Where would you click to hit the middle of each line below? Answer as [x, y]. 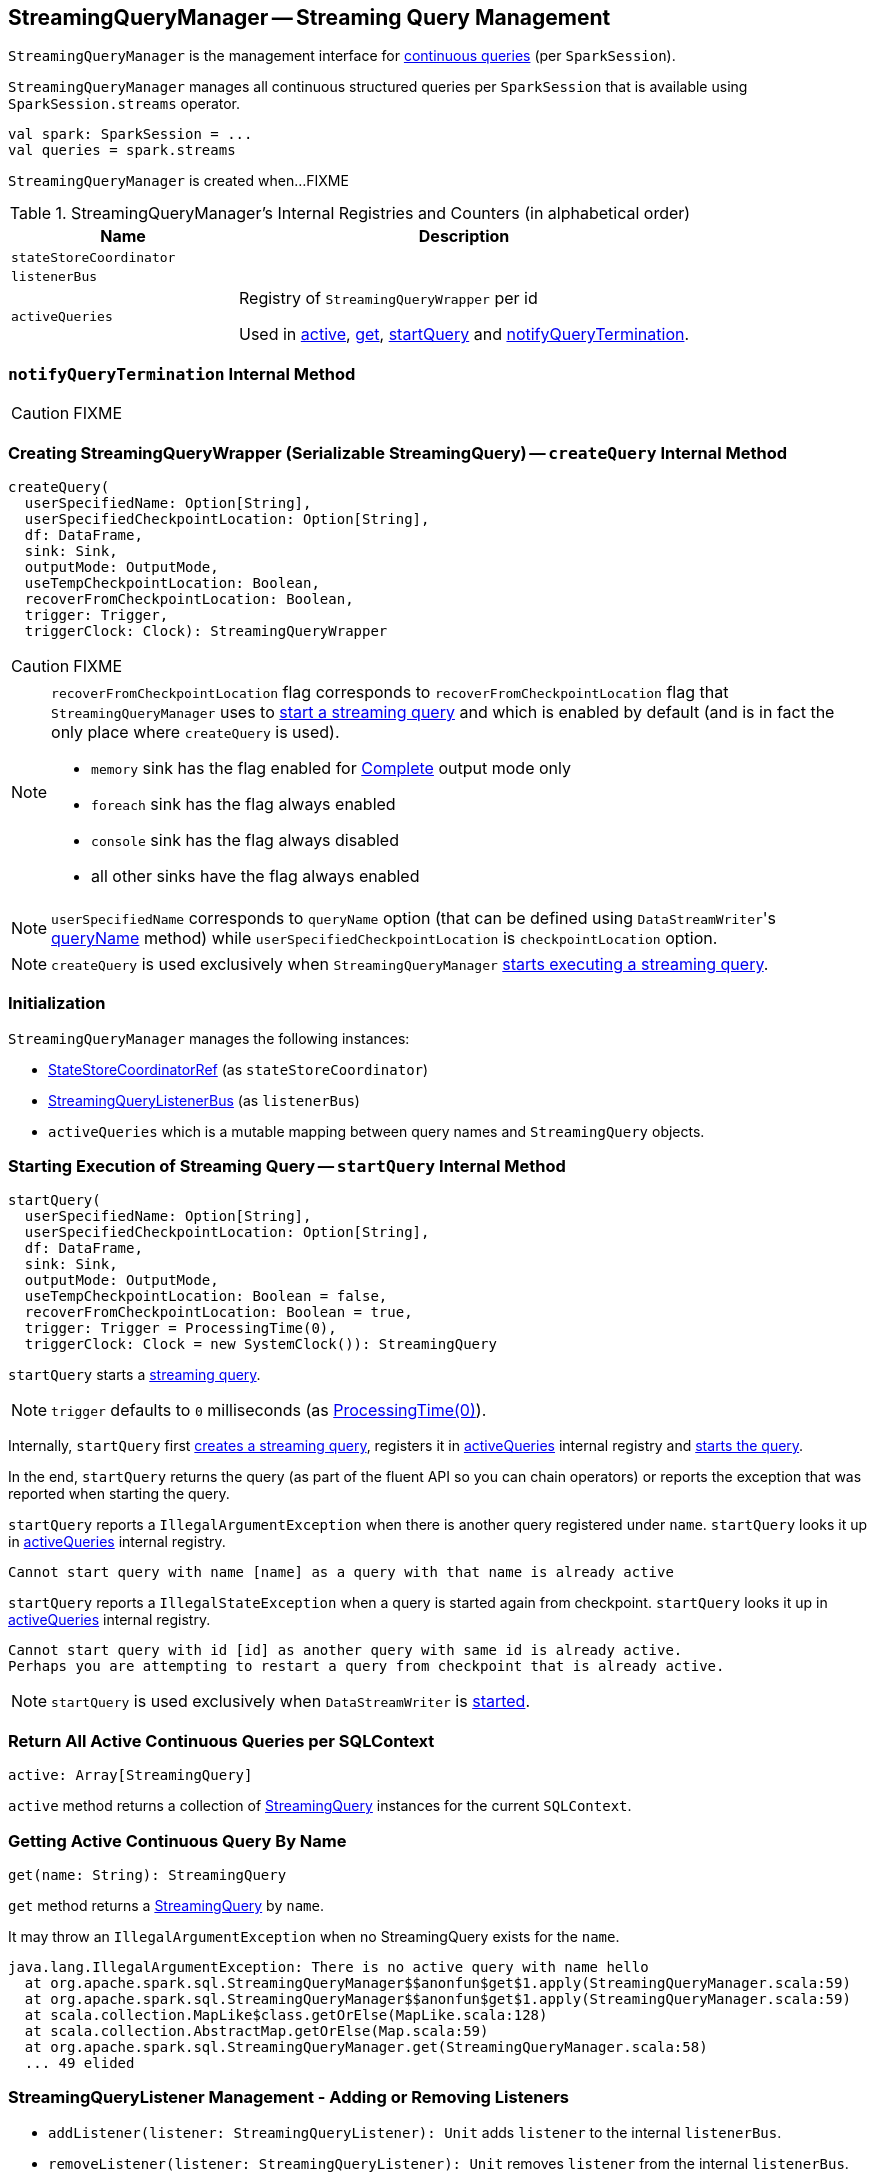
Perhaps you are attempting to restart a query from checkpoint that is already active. [366, 1666]
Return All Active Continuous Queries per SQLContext [221, 1740]
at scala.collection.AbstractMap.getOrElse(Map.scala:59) [256, 2030]
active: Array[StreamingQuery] [130, 1775]
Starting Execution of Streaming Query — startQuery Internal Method [287, 1166]
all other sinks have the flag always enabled [255, 875]
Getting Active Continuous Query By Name [177, 1840]
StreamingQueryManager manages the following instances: [209, 1038]
